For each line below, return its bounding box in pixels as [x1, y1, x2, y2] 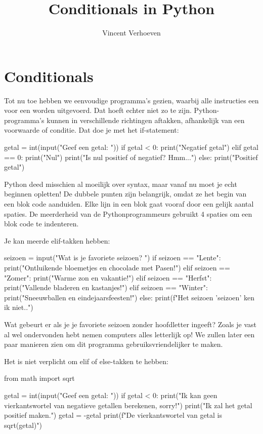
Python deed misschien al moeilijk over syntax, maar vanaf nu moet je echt [4, 178, 237, 189]
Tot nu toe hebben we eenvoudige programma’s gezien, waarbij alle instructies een [4, 95, 259, 105]
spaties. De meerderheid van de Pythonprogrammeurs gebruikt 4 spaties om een [4, 208, 252, 219]
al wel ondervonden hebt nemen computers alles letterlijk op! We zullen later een [4, 329, 255, 339]
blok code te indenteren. [4, 218, 79, 229]
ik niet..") [4, 302, 33, 312]
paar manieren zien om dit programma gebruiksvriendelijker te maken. [4, 339, 223, 349]
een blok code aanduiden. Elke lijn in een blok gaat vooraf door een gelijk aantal [4, 199, 254, 209]
